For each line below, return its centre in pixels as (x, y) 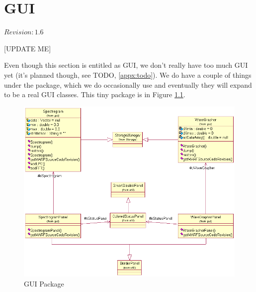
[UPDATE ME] (28, 48)
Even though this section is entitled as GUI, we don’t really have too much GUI (126, 65)
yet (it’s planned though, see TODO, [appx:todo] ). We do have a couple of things (128, 74)
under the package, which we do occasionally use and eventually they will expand (128, 84)
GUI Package (44, 283)
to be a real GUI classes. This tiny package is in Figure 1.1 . (95, 94)
